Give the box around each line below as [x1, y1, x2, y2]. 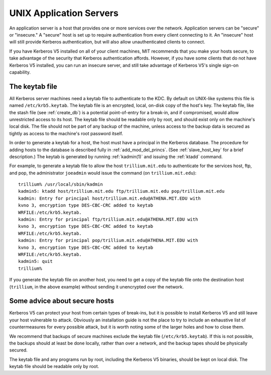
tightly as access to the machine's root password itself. [9, 130, 123, 136]
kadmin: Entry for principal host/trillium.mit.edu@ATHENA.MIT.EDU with [18, 195, 201, 201]
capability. [9, 69, 31, 75]
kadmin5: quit [18, 258, 53, 264]
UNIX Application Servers [9, 8, 119, 19]
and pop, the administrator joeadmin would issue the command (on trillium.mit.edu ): [9, 170, 197, 176]
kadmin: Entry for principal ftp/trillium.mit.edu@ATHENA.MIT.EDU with [18, 217, 198, 222]
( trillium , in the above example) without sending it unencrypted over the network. [9, 283, 184, 290]
